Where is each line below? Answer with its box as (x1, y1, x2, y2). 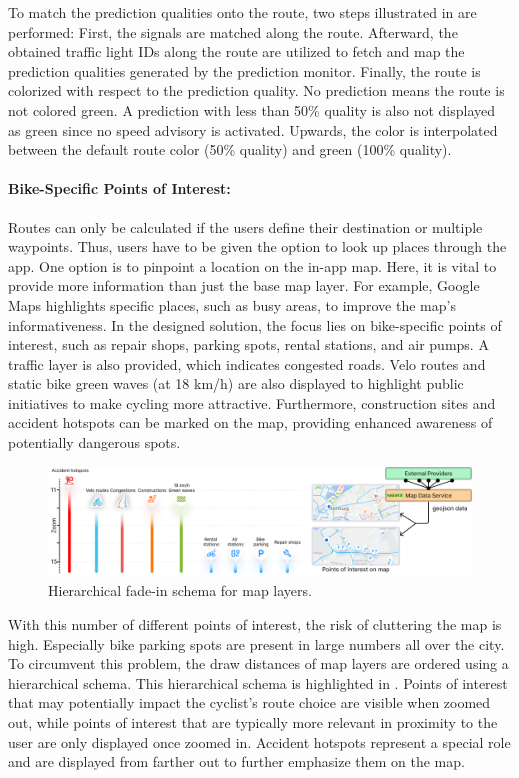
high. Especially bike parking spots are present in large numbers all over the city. (8, 633, 505, 654)
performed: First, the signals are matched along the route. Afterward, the (8, 21, 458, 42)
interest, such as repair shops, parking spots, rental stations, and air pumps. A (8, 334, 489, 355)
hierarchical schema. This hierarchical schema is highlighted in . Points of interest (8, 672, 508, 693)
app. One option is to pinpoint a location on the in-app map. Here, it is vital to (8, 255, 497, 276)
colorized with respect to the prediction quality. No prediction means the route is (8, 80, 505, 101)
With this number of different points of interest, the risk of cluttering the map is (8, 614, 502, 634)
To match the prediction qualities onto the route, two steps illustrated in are (8, 2, 477, 22)
